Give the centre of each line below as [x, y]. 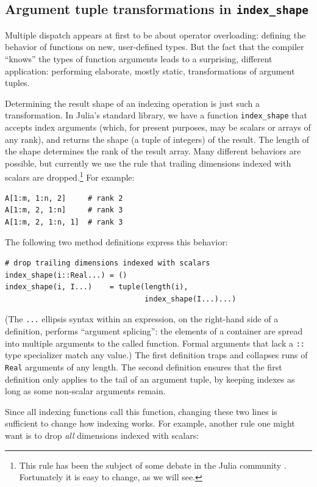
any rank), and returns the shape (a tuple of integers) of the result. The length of [157, 139]
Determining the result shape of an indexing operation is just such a [132, 103]
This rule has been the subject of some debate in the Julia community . [153, 465]
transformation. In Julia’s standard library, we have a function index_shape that [156, 115]
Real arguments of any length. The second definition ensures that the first [144, 366]
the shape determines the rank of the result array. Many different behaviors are [153, 151]
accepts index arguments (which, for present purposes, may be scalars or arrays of [158, 127]
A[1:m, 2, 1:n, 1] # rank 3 [64, 222]
